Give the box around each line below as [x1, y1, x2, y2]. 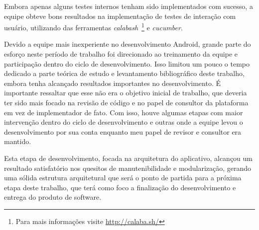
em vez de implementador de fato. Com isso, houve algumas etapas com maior [4, 107, 243, 117]
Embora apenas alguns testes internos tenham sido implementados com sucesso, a [4, 1, 253, 11]
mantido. [4, 136, 31, 147]
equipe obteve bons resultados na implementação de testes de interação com [4, 10, 236, 21]
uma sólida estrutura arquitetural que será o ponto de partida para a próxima [4, 172, 242, 183]
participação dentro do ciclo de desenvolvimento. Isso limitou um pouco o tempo [4, 58, 250, 69]
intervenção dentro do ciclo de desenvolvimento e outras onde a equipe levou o [4, 117, 243, 127]
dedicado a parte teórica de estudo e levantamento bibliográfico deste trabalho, [4, 68, 245, 78]
